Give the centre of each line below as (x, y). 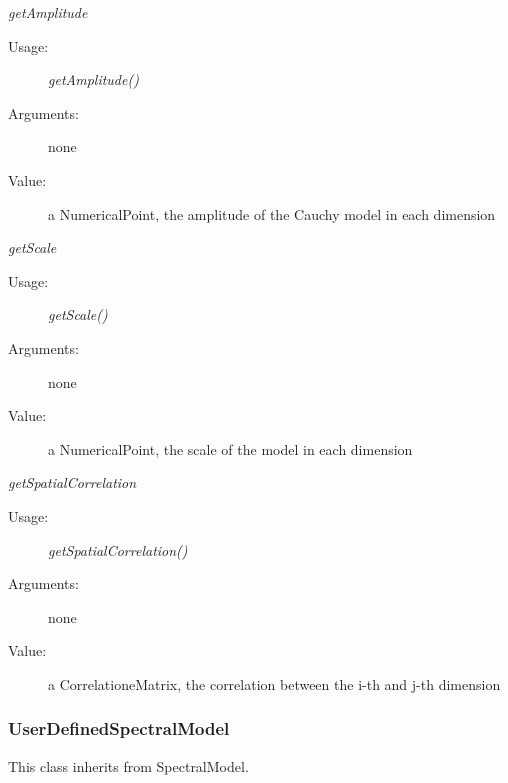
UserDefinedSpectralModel (119, 728)
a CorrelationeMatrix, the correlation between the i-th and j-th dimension (274, 683)
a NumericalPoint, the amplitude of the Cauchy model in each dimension (272, 213)
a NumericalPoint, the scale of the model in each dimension (230, 448)
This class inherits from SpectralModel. (128, 765)
